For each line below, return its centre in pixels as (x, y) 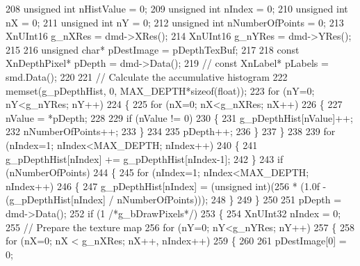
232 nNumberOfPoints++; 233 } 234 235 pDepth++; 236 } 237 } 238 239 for (171, 131)
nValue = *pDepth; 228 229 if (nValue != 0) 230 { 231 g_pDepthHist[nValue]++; (179, 117)
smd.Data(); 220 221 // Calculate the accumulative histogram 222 (147, 76)
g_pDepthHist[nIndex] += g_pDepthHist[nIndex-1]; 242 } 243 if (145, 158)
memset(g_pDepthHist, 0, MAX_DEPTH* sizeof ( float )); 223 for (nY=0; (160, 90)
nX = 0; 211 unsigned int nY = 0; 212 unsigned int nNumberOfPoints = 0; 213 (175, 22)
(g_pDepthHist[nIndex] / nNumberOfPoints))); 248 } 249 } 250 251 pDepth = (174, 199)
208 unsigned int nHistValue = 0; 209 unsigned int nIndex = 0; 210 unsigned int (177, 8)
